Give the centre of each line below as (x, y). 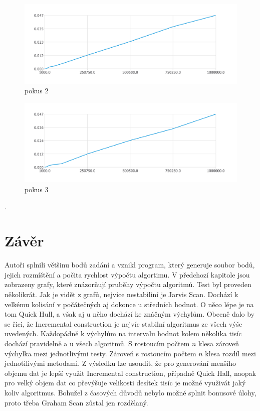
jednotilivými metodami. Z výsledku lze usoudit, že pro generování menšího (120, 363)
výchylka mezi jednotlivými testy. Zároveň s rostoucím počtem (100, 353)
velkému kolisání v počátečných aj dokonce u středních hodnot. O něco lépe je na (129, 304)
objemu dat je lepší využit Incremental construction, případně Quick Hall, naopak (130, 373)
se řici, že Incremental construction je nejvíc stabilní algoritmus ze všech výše (123, 323)
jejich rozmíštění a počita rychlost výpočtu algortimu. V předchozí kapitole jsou (127, 274)
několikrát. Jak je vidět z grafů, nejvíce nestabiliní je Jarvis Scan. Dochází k (121, 294)
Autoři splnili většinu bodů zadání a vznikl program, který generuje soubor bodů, (130, 265)
